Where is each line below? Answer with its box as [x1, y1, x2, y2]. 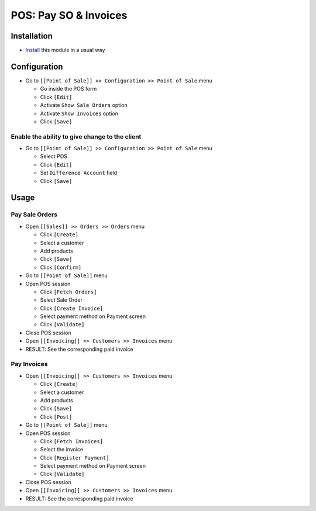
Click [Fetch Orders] [40, 288, 97, 295]
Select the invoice [40, 446, 84, 453]
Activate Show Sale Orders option [40, 102, 128, 109]
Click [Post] [40, 413, 73, 420]
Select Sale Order [40, 296, 83, 303]
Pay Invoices [11, 360, 48, 368]
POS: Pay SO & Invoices [11, 9, 128, 22]
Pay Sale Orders [11, 210, 58, 219]
